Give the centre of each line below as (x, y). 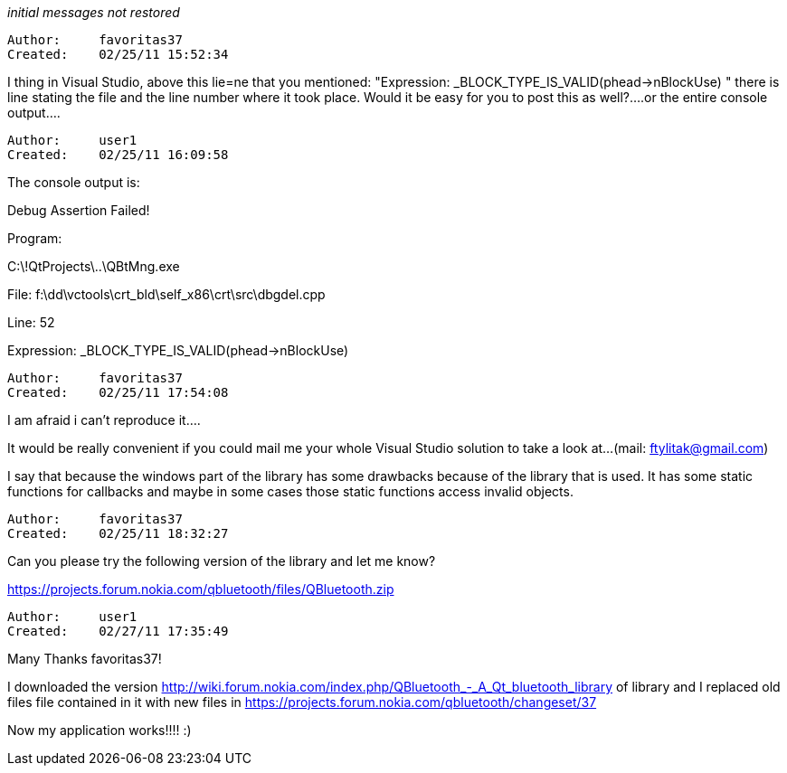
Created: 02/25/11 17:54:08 (118, 392)
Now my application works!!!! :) (100, 730)
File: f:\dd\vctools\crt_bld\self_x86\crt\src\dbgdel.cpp (166, 294)
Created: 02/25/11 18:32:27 (118, 533)
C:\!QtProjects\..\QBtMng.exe (94, 266)
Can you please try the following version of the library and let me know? (222, 561)
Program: (35, 238)
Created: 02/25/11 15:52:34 (118, 54)
